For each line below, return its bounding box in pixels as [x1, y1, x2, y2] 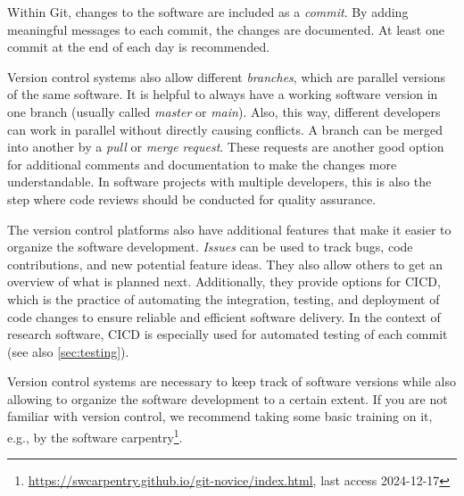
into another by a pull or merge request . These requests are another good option [7, 137, 444, 156]
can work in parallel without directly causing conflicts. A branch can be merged [7, 120, 443, 138]
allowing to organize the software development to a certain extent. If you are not [7, 389, 448, 408]
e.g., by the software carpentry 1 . [7, 426, 183, 446]
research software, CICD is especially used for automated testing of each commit [7, 325, 448, 343]
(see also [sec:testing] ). [7, 342, 129, 360]
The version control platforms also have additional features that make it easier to [7, 219, 452, 238]
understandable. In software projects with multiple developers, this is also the [7, 172, 432, 191]
